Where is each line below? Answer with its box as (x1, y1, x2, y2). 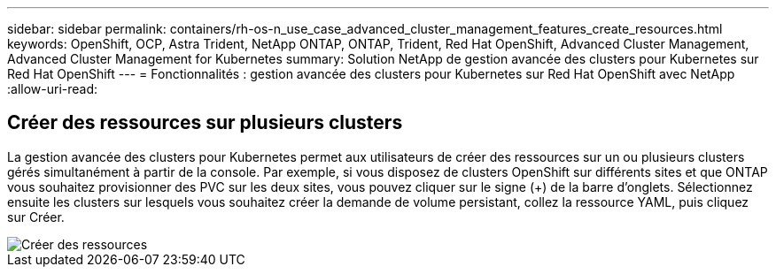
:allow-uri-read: (7, 81, 98, 96)
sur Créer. (7, 209, 65, 225)
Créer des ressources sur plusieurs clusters (7, 111, 403, 134)
